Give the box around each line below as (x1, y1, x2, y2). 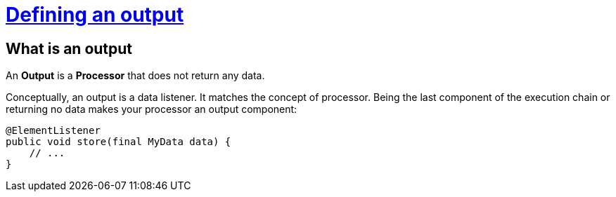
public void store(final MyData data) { (6, 136, 231, 148)
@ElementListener (6, 125, 101, 137)
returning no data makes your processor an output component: (6, 103, 297, 116)
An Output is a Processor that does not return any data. (6, 69, 265, 82)
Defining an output (6, 3, 184, 27)
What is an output (6, 39, 133, 57)
